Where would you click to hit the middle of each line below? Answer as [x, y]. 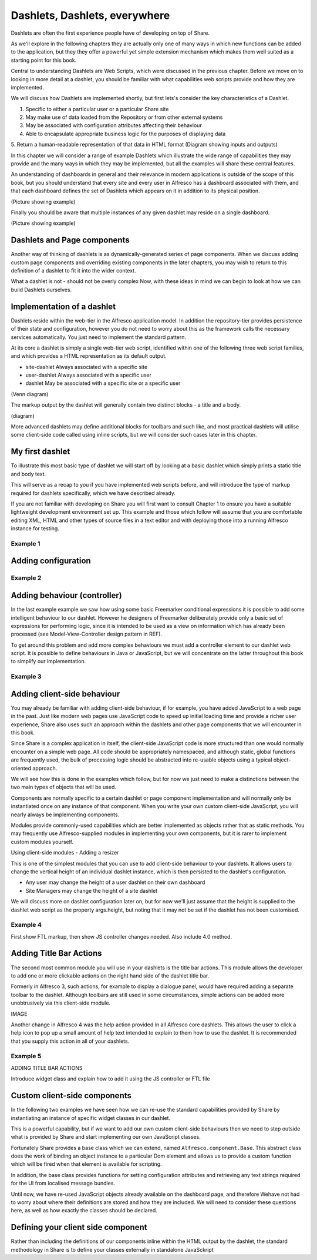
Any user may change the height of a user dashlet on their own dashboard [115, 882]
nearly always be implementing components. [65, 814]
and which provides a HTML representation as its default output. [89, 356]
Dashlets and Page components [70, 240]
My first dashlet [41, 452]
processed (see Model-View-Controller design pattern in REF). [87, 634]
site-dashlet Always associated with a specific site [87, 367]
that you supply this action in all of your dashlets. [70, 1041]
